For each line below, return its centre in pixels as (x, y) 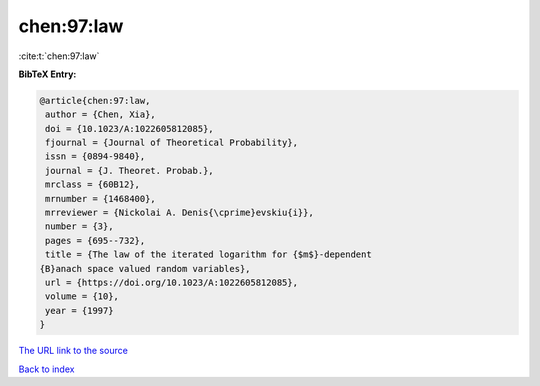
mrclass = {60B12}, (92, 184)
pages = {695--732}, (95, 240)
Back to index (46, 369)
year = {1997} (79, 310)
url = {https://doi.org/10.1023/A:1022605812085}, (172, 282)
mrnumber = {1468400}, (101, 198)
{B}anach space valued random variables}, (145, 268)
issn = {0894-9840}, (95, 156)
